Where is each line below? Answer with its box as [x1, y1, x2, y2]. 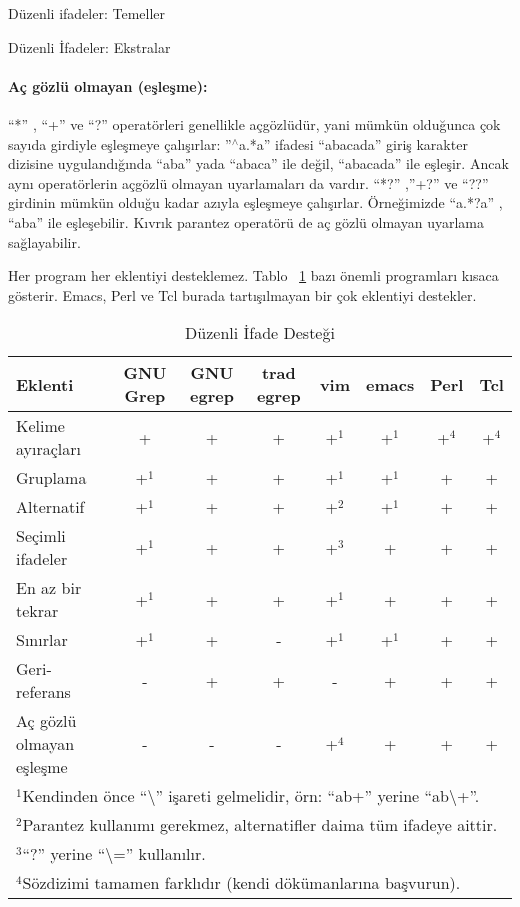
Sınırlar [16, 628, 68, 652]
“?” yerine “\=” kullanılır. [22, 842, 206, 866]
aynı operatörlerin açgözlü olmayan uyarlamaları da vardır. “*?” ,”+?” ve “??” [8, 172, 489, 193]
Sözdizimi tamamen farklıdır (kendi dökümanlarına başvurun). [22, 871, 461, 895]
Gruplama [16, 466, 87, 490]
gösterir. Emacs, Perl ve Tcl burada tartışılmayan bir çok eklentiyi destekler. [8, 284, 477, 305]
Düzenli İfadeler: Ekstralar [8, 36, 171, 57]
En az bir [16, 576, 82, 600]
